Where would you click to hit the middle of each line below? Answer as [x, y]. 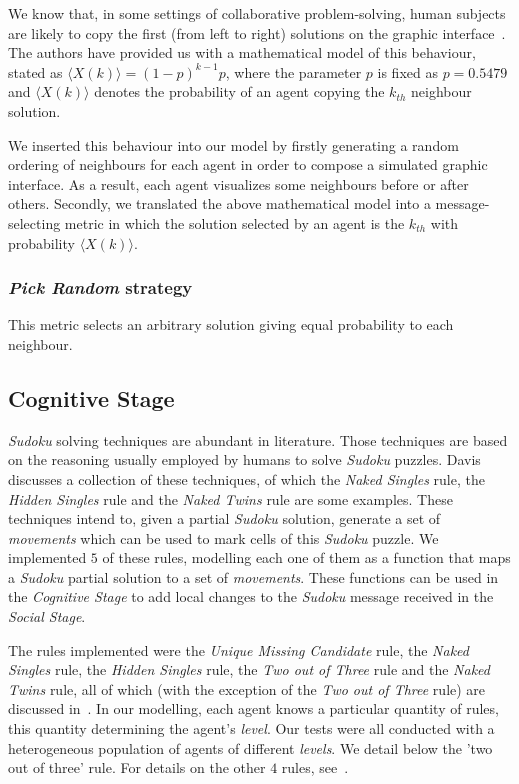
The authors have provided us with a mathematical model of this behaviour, [242, 52]
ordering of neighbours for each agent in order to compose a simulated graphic [248, 164]
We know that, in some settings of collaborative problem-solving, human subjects [257, 13]
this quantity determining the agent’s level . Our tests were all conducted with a [251, 728]
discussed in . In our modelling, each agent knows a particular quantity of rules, [253, 708]
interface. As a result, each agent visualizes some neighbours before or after [238, 183]
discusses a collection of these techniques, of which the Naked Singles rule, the [246, 478]
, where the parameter [293, 71]
